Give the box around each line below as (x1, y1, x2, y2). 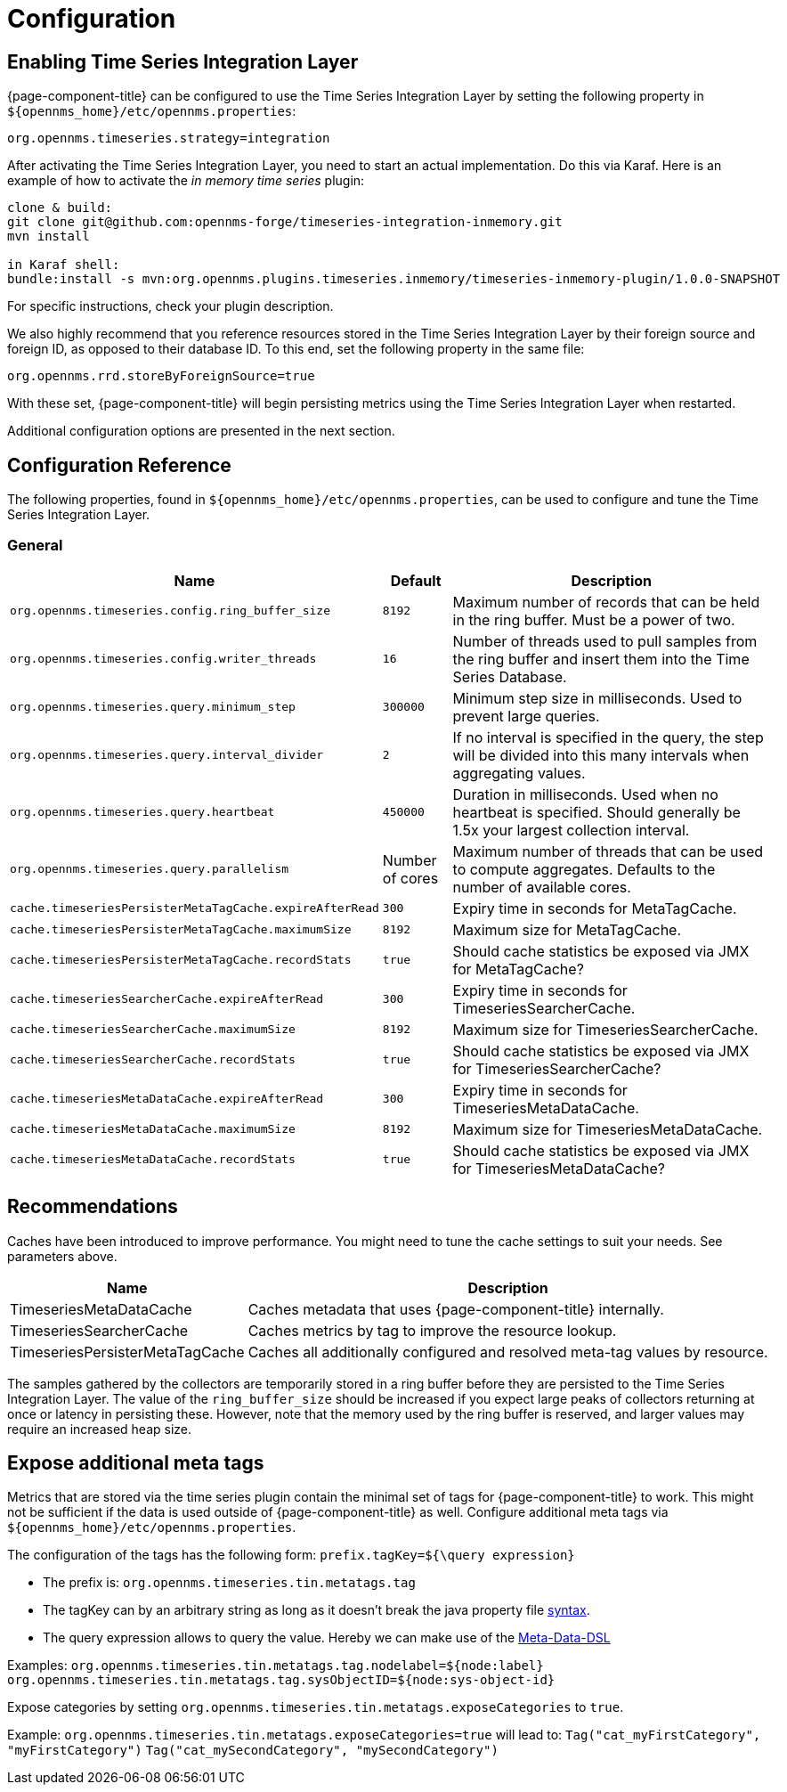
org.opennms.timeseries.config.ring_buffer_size (10, 604, 331, 618)
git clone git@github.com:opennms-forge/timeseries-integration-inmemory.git (7, 215, 563, 230)
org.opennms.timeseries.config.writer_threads (10, 652, 317, 666)
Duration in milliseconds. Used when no (452, 785, 718, 803)
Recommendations (7, 1195, 178, 1218)
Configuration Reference (7, 453, 231, 477)
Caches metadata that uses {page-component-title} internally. (247, 1299, 664, 1318)
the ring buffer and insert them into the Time (452, 649, 750, 668)
